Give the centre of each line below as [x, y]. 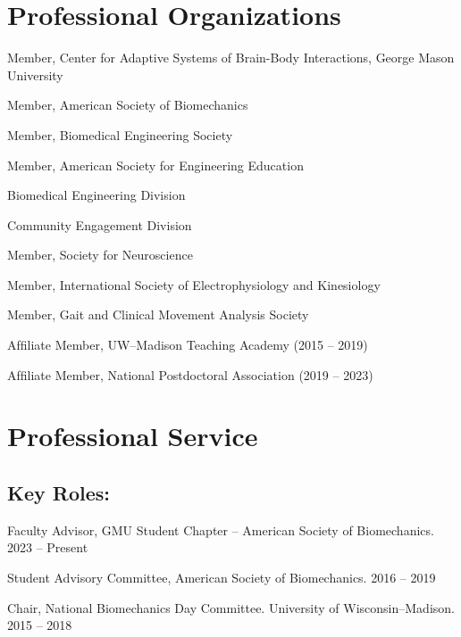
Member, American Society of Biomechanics [128, 105]
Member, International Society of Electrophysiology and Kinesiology [194, 284]
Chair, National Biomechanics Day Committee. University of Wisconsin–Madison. [231, 607]
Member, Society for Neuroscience [100, 255]
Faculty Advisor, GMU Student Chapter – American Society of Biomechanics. [221, 529]
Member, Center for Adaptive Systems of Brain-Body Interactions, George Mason [231, 58]
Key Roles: [59, 493]
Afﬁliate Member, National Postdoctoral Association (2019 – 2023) [190, 374]
